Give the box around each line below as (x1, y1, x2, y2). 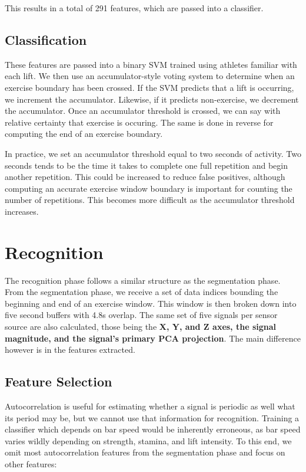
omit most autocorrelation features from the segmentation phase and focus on (5, 446, 285, 458)
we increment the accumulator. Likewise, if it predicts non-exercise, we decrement (5, 93, 299, 105)
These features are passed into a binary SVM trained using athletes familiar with (5, 58, 297, 70)
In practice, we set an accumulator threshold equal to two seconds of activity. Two (5, 147, 301, 159)
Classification (5, 30, 87, 48)
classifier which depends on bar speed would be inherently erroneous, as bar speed (5, 423, 301, 435)
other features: (5, 457, 57, 470)
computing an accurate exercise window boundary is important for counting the (5, 182, 292, 194)
